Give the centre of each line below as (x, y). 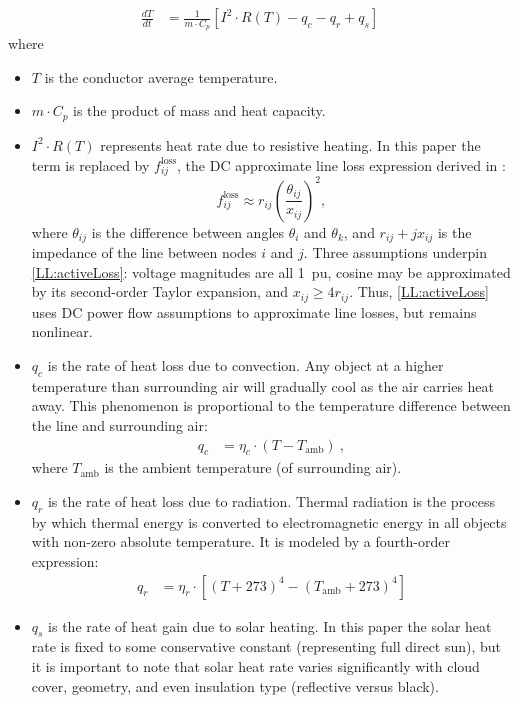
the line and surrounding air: (119, 425)
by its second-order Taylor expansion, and (160, 291)
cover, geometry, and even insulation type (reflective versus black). (235, 685)
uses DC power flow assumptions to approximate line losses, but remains (254, 311)
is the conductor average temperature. (161, 76)
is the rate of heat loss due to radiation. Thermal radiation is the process (271, 501)
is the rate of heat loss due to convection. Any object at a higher (245, 365)
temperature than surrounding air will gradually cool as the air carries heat (263, 385)
